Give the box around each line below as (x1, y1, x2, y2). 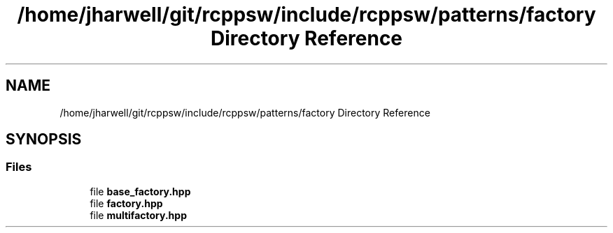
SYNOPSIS (6, 130, 82, 149)
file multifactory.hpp (90, 209, 187, 221)
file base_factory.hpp (90, 185, 191, 197)
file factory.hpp (90, 197, 163, 209)
